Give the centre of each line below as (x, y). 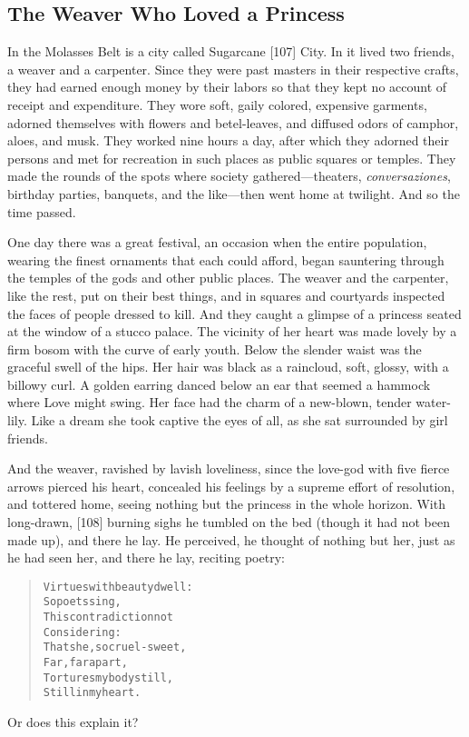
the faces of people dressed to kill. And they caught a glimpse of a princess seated (234, 313)
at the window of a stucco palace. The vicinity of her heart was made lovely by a (232, 331)
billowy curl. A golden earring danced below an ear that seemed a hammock (219, 384)
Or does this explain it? (73, 722)
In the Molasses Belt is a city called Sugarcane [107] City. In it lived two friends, (231, 51)
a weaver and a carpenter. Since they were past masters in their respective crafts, (233, 69)
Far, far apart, (85, 663)
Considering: (82, 632)
